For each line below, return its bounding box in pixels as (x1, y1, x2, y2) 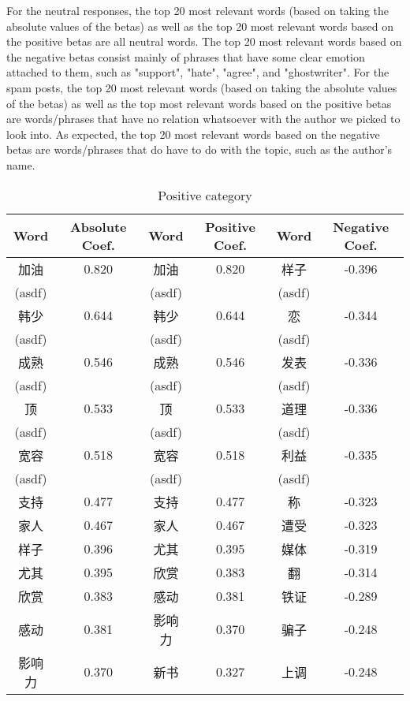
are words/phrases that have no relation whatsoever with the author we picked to (6, 110, 401, 127)
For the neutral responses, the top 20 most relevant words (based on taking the (6, 2, 389, 18)
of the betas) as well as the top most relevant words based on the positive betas (6, 95, 392, 111)
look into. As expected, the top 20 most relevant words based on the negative (6, 125, 380, 142)
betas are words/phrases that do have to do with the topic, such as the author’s (6, 141, 393, 158)
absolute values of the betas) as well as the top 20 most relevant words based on (6, 17, 394, 34)
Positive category (158, 185, 252, 204)
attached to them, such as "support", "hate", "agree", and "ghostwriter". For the (6, 64, 389, 80)
